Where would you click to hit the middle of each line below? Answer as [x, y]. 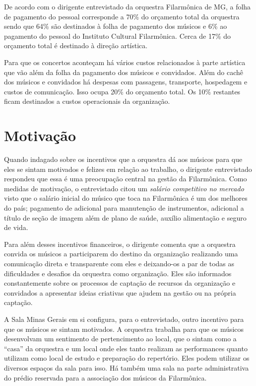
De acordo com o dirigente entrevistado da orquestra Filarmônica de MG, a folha [128, 6]
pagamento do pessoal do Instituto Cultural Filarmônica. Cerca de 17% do [118, 36]
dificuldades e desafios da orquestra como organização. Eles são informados [118, 273]
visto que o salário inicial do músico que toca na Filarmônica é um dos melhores [126, 198]
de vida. [16, 227]
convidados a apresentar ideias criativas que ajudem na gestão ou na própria [120, 292]
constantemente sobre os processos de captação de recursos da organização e [120, 283]
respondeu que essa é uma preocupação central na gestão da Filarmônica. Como [126, 179]
